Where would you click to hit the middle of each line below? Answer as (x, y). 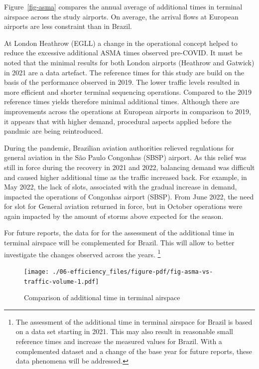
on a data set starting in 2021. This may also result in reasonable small (124, 331)
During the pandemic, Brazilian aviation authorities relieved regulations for (119, 147)
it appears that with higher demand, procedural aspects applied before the (118, 121)
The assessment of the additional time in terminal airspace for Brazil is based (134, 321)
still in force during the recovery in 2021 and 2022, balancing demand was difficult (129, 167)
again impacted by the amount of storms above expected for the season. (114, 216)
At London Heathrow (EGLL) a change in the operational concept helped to (121, 43)
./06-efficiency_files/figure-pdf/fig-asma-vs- (133, 272)
